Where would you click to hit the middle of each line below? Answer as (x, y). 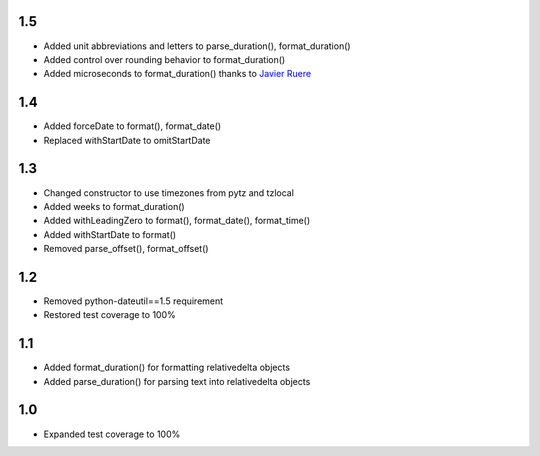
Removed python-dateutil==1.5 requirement (133, 301)
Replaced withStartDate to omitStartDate (127, 140)
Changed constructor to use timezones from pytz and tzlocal (169, 192)
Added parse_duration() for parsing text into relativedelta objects (177, 381)
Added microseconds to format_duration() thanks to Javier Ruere (177, 74)
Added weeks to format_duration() (114, 206)
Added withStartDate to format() (110, 234)
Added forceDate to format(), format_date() (132, 126)
